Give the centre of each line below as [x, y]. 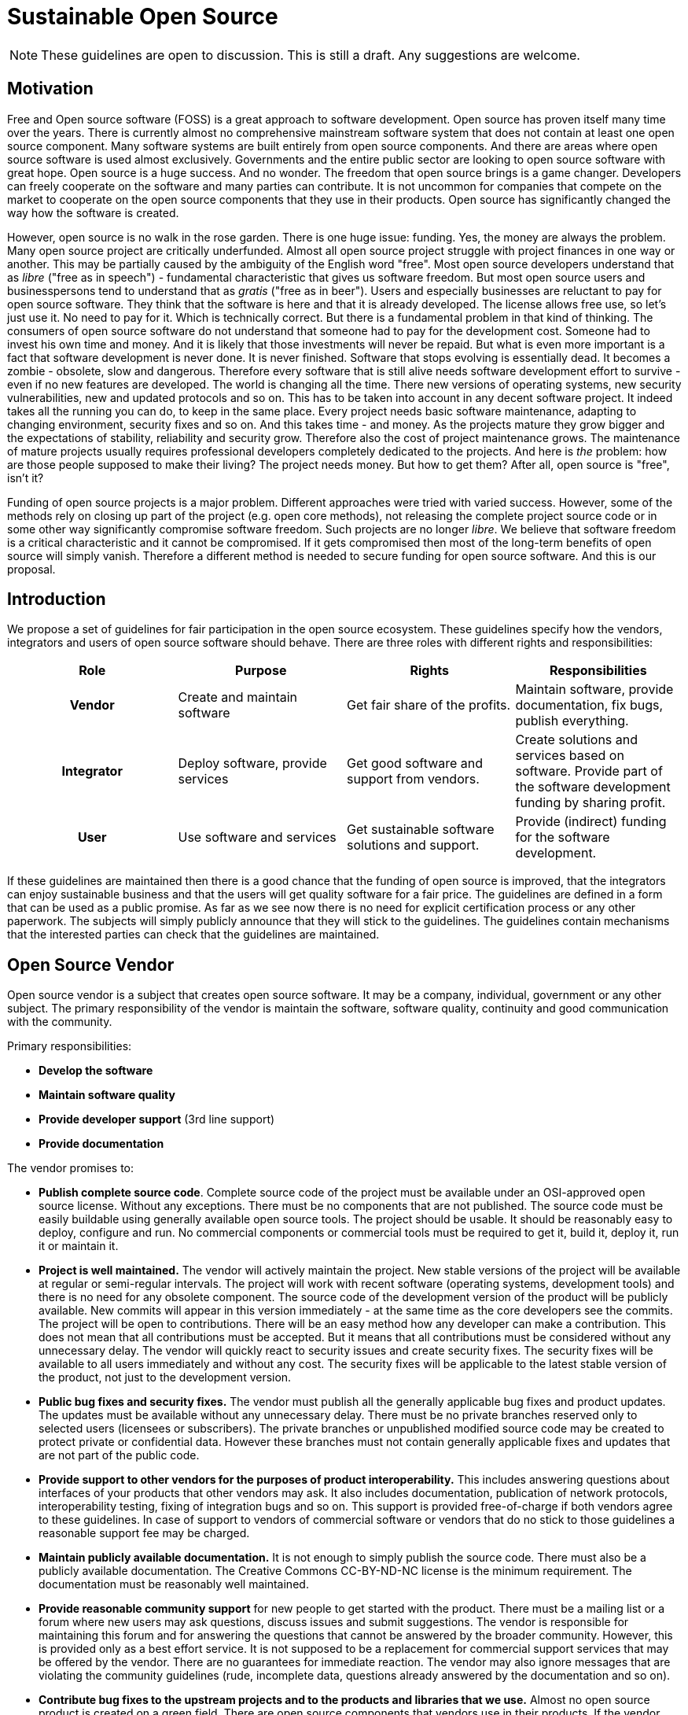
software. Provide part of [589, 771]
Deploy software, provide [252, 763]
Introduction [57, 599]
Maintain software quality [107, 1095]
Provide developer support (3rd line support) [157, 1119]
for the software [563, 837]
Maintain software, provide [594, 690]
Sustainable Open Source [143, 17]
